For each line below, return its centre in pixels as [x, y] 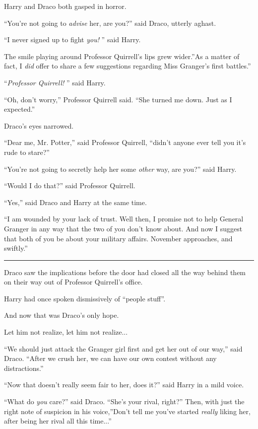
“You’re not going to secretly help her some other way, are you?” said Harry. [120, 169]
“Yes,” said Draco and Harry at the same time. [75, 202]
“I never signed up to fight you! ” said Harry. [72, 39]
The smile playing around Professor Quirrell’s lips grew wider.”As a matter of [122, 56]
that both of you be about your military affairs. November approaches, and [118, 238]
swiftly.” [16, 248]
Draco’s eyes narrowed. [39, 125]
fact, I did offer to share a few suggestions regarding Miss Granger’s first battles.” [128, 66]
